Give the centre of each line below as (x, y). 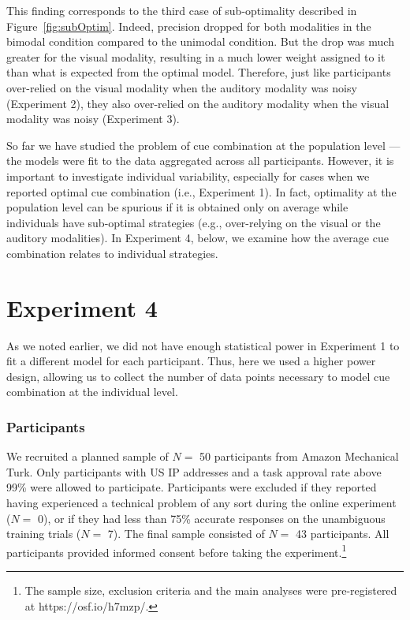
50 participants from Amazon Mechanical (299, 456)
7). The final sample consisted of (186, 534)
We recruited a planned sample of (88, 456)
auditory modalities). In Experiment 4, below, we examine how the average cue (198, 238)
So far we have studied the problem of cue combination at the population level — (203, 145)
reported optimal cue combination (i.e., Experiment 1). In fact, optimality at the (201, 191)
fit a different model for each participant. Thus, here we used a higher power (191, 361)
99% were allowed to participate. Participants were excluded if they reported (192, 487)
